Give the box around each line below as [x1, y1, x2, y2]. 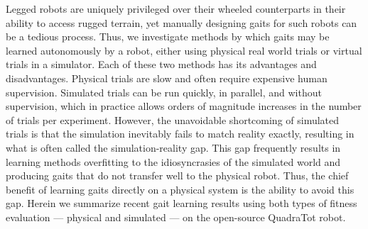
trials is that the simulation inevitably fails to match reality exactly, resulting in [6, 126, 355, 141]
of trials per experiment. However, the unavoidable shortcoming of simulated [6, 112, 340, 127]
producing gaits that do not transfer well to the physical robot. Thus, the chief [6, 168, 349, 183]
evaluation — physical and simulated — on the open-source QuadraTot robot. [6, 209, 346, 224]
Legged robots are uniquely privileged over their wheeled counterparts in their [6, 1, 346, 16]
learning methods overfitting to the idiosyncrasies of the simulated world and [6, 154, 341, 169]
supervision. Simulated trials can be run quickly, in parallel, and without [6, 84, 322, 99]
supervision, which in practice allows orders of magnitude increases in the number [6, 99, 362, 113]
